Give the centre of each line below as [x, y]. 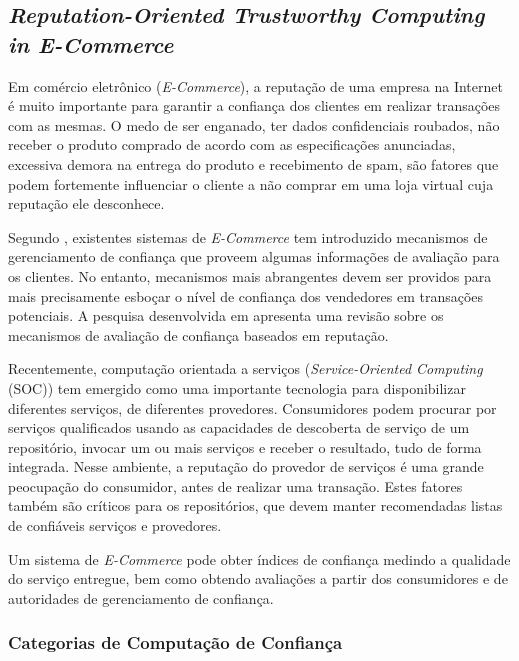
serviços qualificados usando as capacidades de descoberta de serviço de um [239, 427]
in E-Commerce [91, 43]
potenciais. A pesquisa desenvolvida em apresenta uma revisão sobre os [226, 315]
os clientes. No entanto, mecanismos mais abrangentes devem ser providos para [250, 275]
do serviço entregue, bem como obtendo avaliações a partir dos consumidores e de [258, 578]
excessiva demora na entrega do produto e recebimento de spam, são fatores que [253, 163]
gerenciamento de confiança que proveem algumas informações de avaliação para [254, 256]
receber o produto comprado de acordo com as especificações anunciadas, [232, 144]
